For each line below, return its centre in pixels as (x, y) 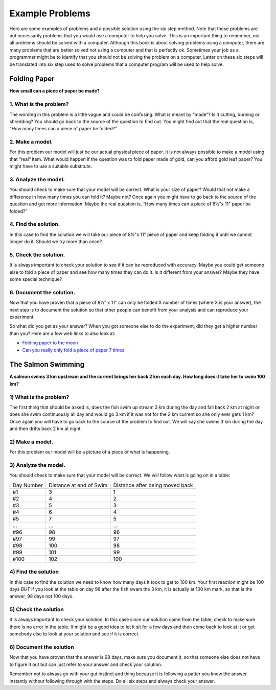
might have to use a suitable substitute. (51, 166)
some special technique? (36, 279)
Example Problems (50, 13)
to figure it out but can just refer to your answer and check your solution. (86, 664)
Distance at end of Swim (78, 485)
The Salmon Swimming (47, 364)
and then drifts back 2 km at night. (45, 429)
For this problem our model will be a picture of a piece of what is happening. (90, 452)
